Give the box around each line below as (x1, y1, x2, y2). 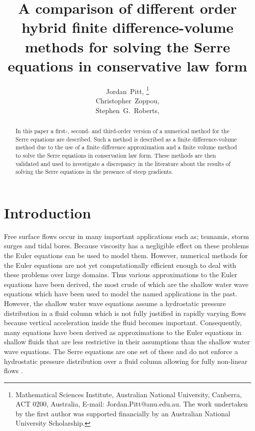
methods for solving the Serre (25, 36, 230, 56)
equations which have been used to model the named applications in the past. (4, 288, 237, 299)
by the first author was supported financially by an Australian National (15, 408, 230, 418)
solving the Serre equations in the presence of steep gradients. (15, 168, 173, 176)
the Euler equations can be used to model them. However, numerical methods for (4, 250, 248, 260)
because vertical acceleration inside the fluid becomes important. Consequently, (4, 317, 242, 328)
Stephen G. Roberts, (96, 105, 159, 115)
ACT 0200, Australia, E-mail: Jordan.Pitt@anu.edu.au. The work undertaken (15, 399, 248, 409)
